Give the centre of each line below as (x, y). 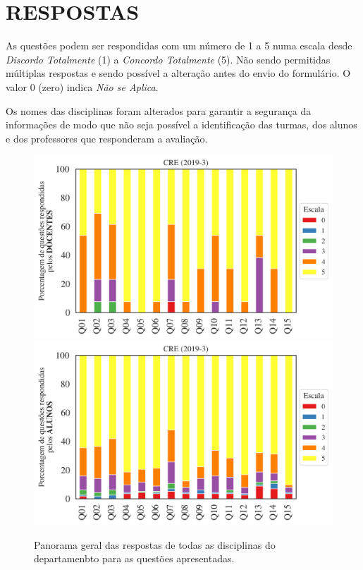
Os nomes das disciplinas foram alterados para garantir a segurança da (159, 110)
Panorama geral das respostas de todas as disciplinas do (155, 544)
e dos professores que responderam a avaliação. (107, 138)
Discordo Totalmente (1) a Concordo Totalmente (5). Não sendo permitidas (168, 59)
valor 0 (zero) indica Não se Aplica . (82, 86)
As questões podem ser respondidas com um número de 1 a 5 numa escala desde (179, 46)
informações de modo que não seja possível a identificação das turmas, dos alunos (181, 125)
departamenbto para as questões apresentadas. (134, 558)
